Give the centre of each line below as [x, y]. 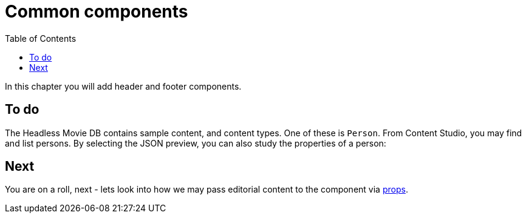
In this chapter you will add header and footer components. [123, 86]
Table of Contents [41, 38]
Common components [97, 12]
